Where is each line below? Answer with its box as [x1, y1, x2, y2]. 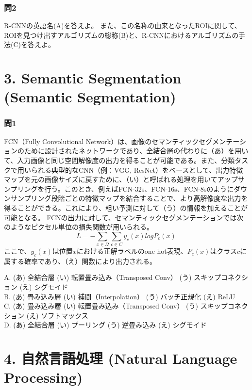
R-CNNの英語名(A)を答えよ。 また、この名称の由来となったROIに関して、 [4, 20, 241, 31]
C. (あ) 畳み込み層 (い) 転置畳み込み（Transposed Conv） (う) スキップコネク [4, 301, 248, 311]
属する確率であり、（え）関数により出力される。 [4, 256, 157, 266]
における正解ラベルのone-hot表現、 [76, 246, 187, 256]
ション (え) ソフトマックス [4, 310, 88, 320]
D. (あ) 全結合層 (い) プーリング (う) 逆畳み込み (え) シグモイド [4, 320, 207, 330]
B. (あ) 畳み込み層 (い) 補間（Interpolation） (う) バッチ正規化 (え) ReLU [4, 291, 235, 301]
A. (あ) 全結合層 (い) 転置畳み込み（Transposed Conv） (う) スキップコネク [4, 272, 242, 282]
